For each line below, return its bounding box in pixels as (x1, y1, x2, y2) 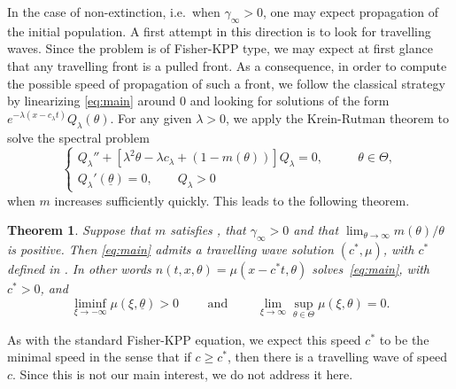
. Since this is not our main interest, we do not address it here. (12, 364, 353, 383)
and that (293, 221, 339, 239)
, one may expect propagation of (262, 3, 438, 20)
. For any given (110, 108, 192, 127)
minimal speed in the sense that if (7, 347, 191, 366)
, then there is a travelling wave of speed (228, 347, 447, 366)
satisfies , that (170, 221, 246, 239)
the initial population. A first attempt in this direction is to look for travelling (7, 21, 431, 40)
